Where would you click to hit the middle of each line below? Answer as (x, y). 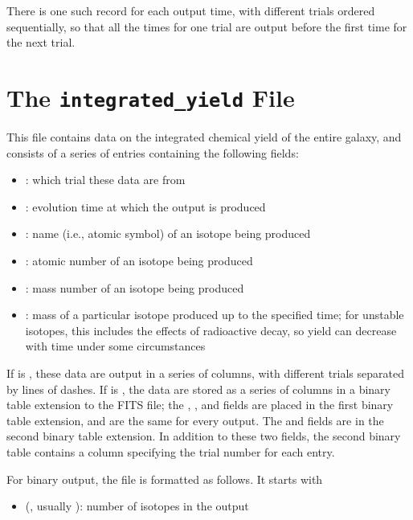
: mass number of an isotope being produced (135, 287)
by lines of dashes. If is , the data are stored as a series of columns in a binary (198, 389)
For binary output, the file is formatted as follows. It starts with (165, 479)
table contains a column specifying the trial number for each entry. (171, 451)
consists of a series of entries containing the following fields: (153, 152)
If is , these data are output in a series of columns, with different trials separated (205, 373)
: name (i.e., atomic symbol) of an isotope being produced (168, 233)
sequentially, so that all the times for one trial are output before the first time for (207, 26)
